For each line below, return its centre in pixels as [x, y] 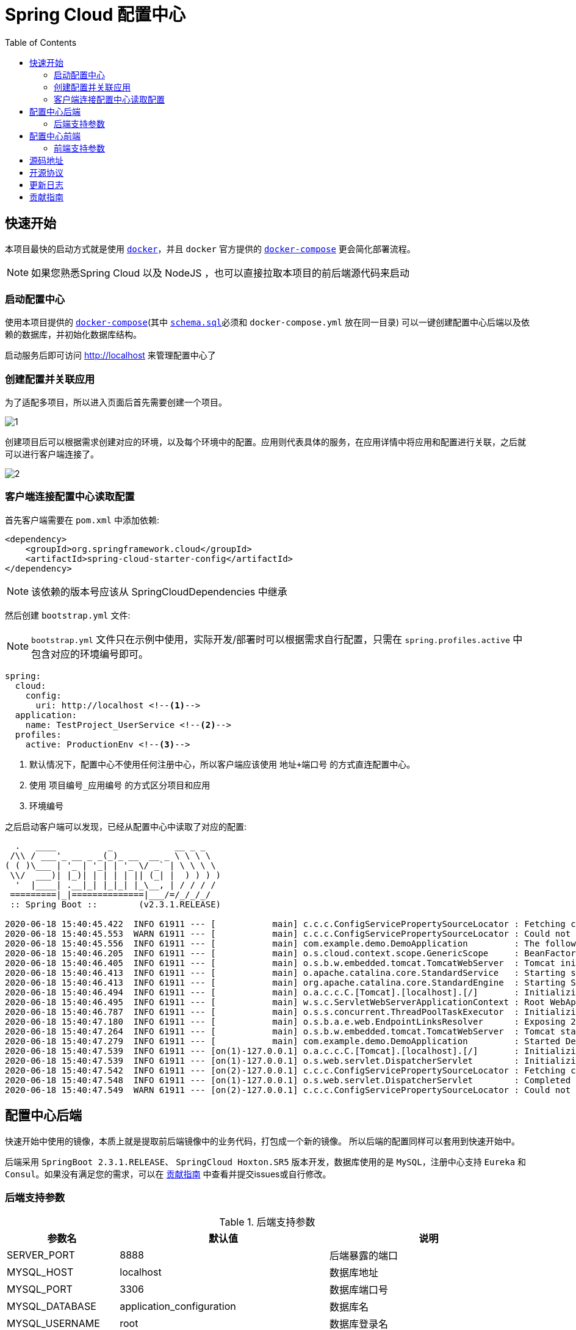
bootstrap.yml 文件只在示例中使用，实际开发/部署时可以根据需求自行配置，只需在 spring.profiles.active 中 [277, 639]
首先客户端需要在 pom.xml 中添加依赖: [82, 520]
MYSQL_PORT [40, 1289]
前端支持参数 [79, 148]
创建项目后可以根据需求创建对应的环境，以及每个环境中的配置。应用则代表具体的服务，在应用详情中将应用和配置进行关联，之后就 [265, 442]
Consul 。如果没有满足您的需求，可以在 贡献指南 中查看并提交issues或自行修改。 [168, 1174]
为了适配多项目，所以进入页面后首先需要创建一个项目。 [116, 402]
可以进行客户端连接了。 [52, 454]
